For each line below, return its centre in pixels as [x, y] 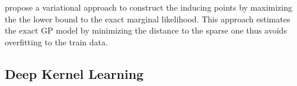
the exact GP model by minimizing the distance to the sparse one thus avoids [146, 30]
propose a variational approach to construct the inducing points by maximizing [148, 7]
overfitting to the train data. [56, 42]
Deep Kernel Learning [74, 73]
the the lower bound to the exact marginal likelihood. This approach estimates [148, 19]
